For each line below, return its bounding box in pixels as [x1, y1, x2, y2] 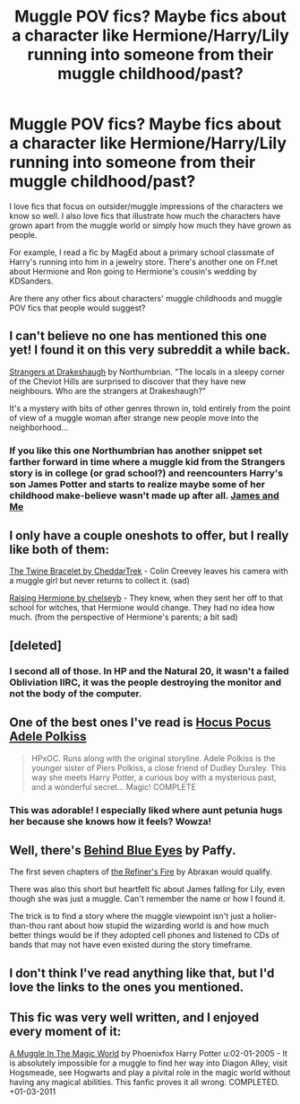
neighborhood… [9, 422, 69, 433]
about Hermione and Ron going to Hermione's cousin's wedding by [9, 266, 258, 276]
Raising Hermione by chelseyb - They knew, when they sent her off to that [9, 592, 284, 603]
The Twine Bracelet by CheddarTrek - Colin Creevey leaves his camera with [9, 565, 288, 576]
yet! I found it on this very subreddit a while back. [9, 343, 291, 358]
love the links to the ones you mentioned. [9, 979, 244, 994]
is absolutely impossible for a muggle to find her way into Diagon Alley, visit [9, 1057, 288, 1068]
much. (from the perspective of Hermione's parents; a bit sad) [9, 612, 239, 623]
